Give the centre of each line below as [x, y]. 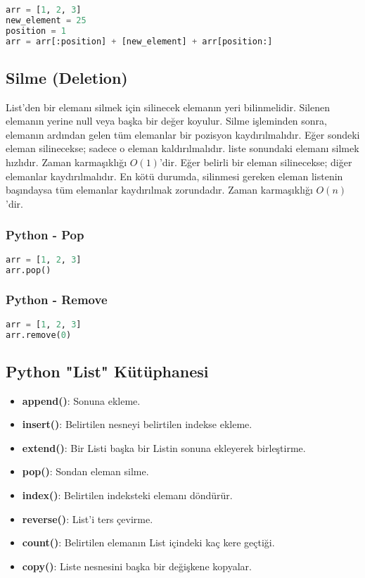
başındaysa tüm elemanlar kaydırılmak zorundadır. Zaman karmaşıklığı [159, 190]
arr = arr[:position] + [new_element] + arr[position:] [139, 41]
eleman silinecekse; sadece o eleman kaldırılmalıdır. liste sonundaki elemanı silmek [182, 148]
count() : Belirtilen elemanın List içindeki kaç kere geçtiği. [148, 542]
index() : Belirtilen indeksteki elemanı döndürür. [127, 495]
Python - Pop [45, 235]
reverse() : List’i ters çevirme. [88, 519]
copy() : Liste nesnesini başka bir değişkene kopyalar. [137, 566]
